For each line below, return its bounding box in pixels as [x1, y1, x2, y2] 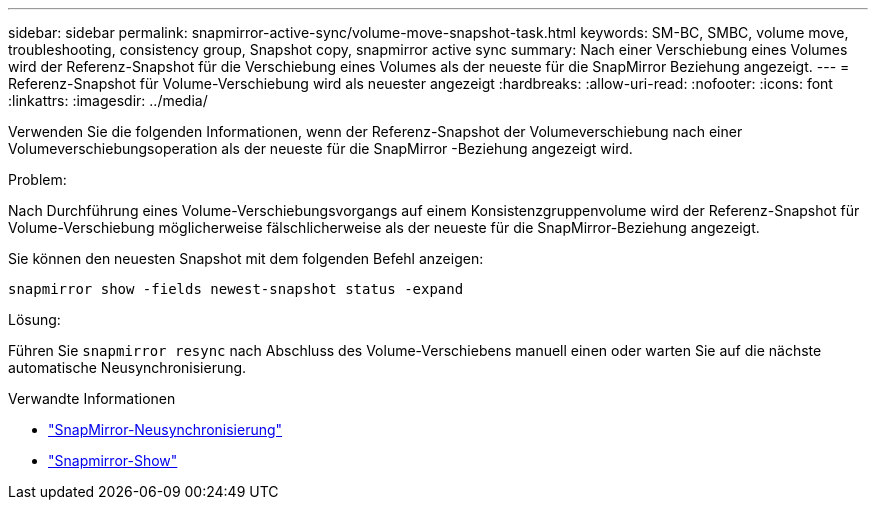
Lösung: [8, 311, 61, 328]
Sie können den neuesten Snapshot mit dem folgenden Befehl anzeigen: [8, 250, 484, 267]
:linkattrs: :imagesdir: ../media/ [8, 92, 208, 109]
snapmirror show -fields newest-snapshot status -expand [8, 281, 464, 297]
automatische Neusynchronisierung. [8, 359, 247, 376]
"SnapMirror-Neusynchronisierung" [48, 421, 283, 438]
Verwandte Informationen [8, 390, 176, 407]
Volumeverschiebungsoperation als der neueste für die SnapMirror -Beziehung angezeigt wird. [8, 140, 633, 157]
